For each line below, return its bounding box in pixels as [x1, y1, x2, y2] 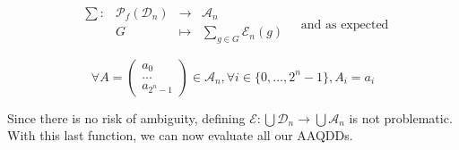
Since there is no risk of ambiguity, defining [7, 108, 246, 127]
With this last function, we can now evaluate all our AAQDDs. [7, 126, 353, 145]
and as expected [300, 18, 389, 31]
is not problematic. [349, 108, 453, 127]
